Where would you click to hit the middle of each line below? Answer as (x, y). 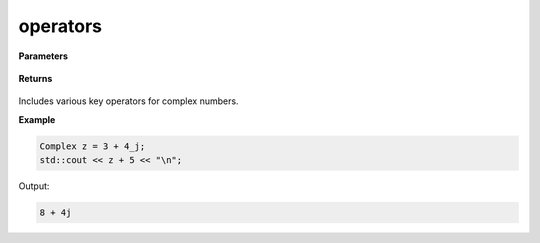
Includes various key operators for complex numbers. (128, 101)
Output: (34, 186)
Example (37, 119)
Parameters (43, 56)
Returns (35, 78)
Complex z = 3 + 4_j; (92, 146)
